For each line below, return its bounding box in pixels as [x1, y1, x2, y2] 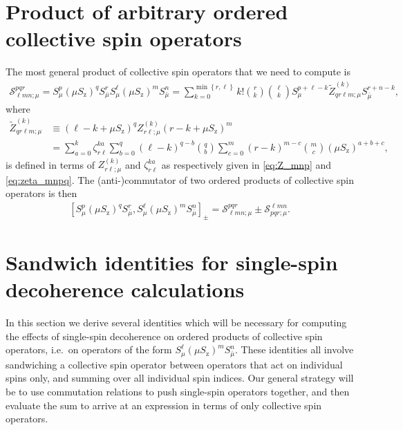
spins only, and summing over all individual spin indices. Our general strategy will [6, 371, 354, 385]
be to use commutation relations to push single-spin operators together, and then [6, 384, 350, 398]
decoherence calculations [6, 275, 245, 303]
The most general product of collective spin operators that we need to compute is [6, 64, 350, 79]
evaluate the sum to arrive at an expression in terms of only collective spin [6, 398, 322, 412]
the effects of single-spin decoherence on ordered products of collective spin [6, 328, 323, 343]
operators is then [6, 186, 77, 200]
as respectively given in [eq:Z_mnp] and [161, 157, 332, 171]
